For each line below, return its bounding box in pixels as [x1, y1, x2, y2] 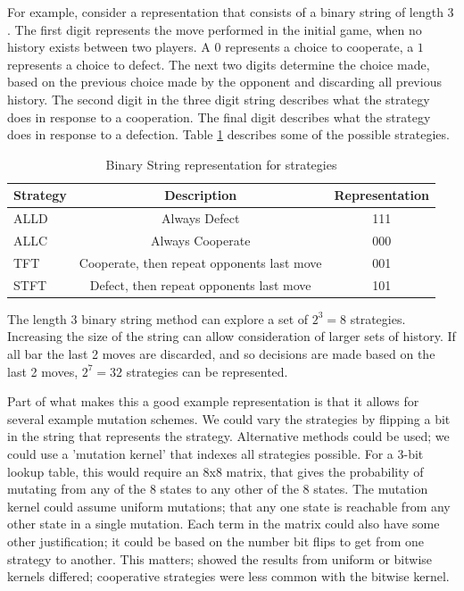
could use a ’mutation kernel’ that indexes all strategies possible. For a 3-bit [7, 444, 424, 462]
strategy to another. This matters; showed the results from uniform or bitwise [7, 549, 433, 568]
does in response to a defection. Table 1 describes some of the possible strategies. [7, 125, 450, 144]
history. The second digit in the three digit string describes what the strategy [7, 89, 430, 108]
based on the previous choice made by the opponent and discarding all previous [7, 72, 442, 91]
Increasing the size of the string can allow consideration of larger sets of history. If [7, 327, 456, 345]
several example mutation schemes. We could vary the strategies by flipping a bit [7, 409, 451, 428]
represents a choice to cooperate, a [225, 37, 414, 56]
